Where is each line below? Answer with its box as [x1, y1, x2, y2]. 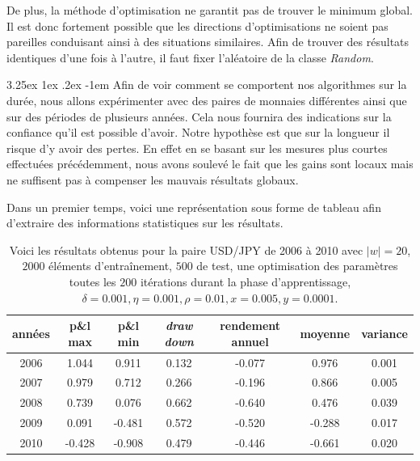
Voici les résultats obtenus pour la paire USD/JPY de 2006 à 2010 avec [9, 241, 363, 258]
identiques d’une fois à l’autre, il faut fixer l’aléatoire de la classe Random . [6, 49, 374, 66]
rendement [220, 317, 281, 334]
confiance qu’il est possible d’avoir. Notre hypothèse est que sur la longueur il [6, 124, 390, 141]
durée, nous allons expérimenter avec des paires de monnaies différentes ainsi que [6, 91, 407, 108]
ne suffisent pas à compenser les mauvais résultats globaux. [6, 171, 299, 188]
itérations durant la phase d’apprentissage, [140, 273, 351, 290]
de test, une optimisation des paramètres [196, 257, 398, 274]
